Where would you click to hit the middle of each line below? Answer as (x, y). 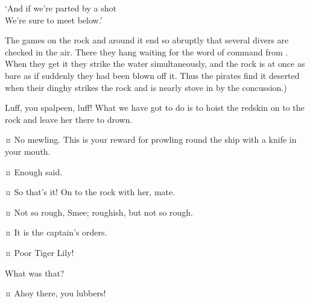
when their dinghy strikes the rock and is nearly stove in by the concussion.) (146, 87)
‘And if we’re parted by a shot (61, 8)
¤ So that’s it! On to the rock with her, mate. (90, 192)
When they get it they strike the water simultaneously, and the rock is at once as (155, 64)
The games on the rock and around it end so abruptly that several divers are (147, 40)
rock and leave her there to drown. (69, 119)
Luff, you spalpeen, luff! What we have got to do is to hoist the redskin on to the (155, 108)
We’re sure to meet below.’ (54, 20)
